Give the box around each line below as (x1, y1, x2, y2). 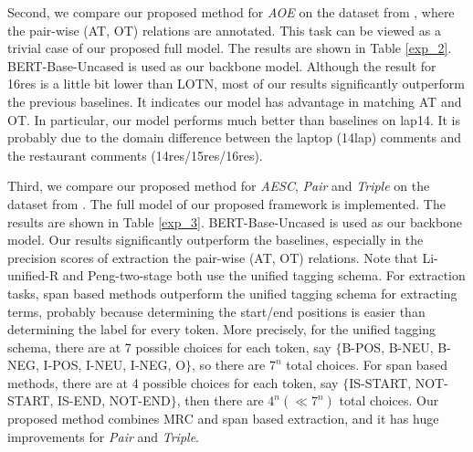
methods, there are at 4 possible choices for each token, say (7, 373, 339, 392)
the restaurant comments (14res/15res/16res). (7, 145, 263, 164)
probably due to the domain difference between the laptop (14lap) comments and (7, 128, 462, 147)
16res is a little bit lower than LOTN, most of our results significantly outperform (7, 74, 466, 93)
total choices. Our (339, 391, 439, 410)
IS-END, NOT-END (58, 391, 171, 410)
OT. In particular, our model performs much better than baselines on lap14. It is (7, 110, 461, 129)
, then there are (176, 391, 264, 410)
